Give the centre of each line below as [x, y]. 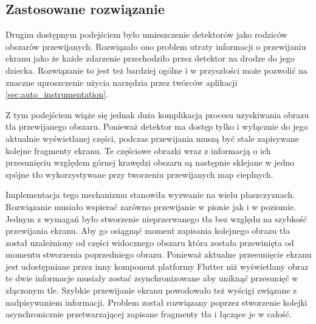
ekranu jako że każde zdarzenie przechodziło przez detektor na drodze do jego [150, 58]
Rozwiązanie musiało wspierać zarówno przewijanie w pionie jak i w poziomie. [151, 206]
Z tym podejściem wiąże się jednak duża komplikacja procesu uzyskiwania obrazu [157, 114]
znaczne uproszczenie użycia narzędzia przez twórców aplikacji [122, 82]
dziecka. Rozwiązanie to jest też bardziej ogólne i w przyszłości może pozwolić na [157, 70]
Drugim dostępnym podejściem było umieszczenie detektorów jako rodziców [146, 34]
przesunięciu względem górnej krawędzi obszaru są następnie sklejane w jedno [150, 162]
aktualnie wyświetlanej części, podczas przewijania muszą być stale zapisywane [153, 138]
